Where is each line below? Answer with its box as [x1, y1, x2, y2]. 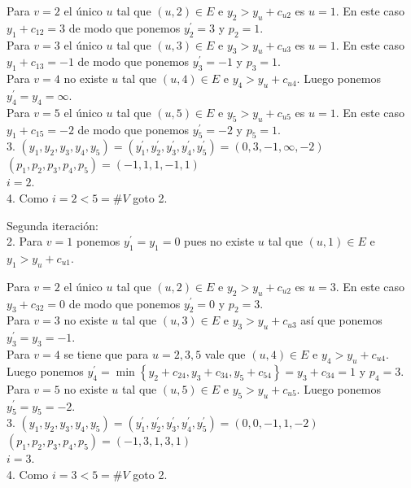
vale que [204, 345, 246, 362]
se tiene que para [63, 345, 149, 362]
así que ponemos [300, 312, 383, 329]
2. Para [7, 233, 43, 250]
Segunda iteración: [7, 216, 98, 233]
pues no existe [184, 233, 255, 250]
